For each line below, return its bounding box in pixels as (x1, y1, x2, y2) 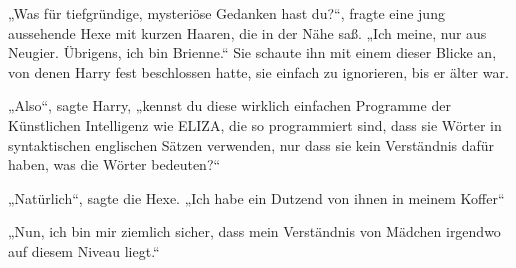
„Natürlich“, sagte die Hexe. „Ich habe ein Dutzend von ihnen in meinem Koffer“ (8, 187, 505, 208)
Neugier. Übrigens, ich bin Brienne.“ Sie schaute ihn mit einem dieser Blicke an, (8, 42, 497, 63)
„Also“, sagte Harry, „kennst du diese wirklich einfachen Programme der (8, 95, 451, 116)
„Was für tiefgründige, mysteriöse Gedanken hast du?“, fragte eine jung (8, 3, 445, 23)
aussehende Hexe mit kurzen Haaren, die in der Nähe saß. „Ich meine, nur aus (8, 22, 487, 43)
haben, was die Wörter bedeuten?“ (8, 154, 221, 175)
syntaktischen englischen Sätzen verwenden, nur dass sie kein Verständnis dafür (8, 134, 495, 155)
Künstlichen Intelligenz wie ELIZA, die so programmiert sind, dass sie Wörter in (8, 114, 502, 135)
